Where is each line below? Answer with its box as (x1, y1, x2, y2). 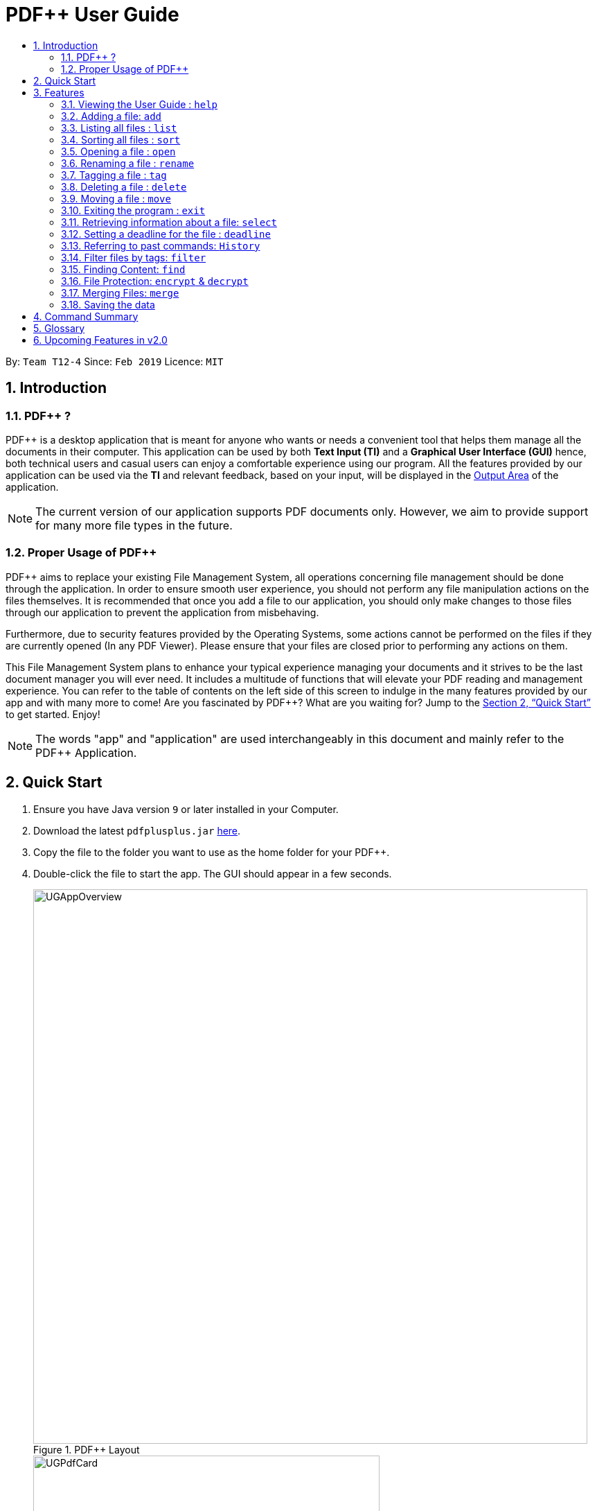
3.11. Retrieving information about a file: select (61, 216, 277, 228)
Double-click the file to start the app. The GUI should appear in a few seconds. (33, 867, 392, 880)
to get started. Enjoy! (6, 708, 100, 720)
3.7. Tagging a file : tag (61, 168, 167, 181)
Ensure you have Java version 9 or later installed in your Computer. (33, 803, 339, 815)
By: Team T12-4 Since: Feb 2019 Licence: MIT (6, 355, 224, 367)
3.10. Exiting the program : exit (61, 204, 206, 216)
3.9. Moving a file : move (61, 192, 171, 204)
